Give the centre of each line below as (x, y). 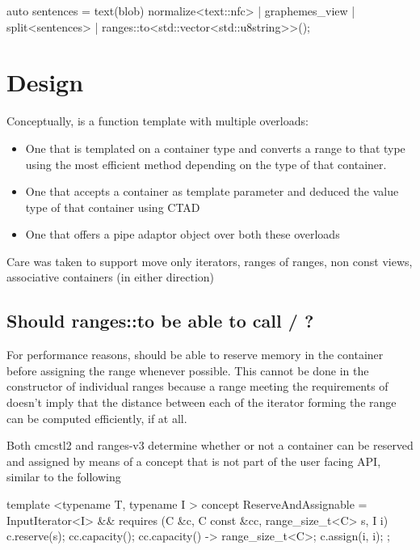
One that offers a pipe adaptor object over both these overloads (183, 234)
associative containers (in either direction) (111, 277)
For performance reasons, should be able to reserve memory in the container (195, 355)
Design (45, 82)
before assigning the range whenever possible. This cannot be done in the (188, 370)
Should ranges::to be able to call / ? (160, 321)
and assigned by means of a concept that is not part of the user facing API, (194, 461)
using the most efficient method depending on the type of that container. (206, 164)
